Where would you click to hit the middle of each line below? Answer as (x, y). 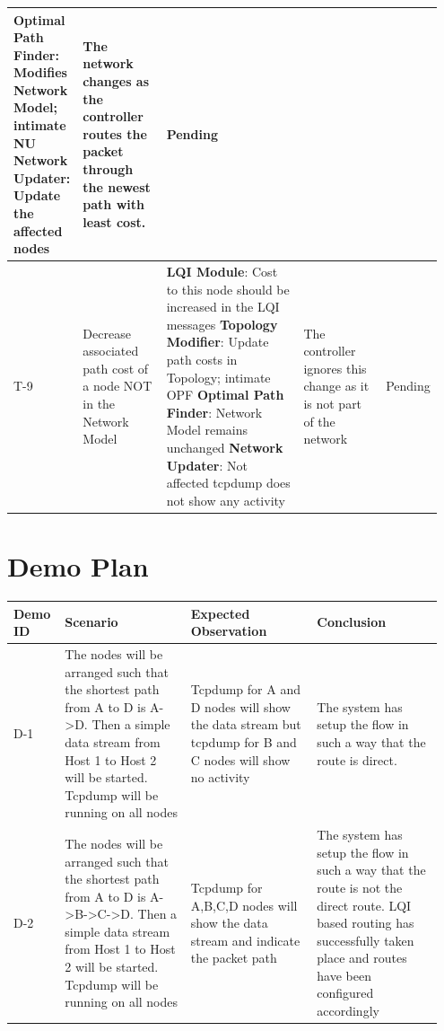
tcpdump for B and (244, 741)
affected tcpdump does (228, 483)
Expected (220, 613)
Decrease (107, 333)
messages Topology (222, 324)
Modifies (40, 72)
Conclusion (352, 622)
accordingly (348, 1011)
